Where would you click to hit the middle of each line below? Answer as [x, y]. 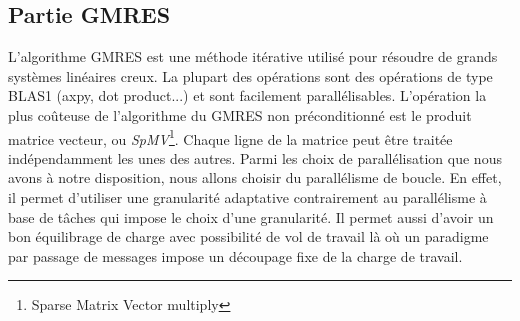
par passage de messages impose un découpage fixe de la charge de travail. [235, 255]
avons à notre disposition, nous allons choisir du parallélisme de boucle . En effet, [255, 177]
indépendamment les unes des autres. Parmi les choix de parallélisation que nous [255, 157]
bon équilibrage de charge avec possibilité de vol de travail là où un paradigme [248, 236]
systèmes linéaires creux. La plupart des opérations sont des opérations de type [250, 75]
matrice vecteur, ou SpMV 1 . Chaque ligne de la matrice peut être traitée [230, 137]
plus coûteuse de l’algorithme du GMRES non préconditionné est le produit [240, 114]
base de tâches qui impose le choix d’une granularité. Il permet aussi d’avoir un [251, 216]
